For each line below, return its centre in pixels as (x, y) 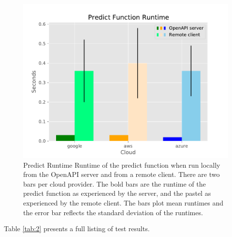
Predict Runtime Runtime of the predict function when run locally (122, 165)
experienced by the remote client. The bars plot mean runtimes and (123, 202)
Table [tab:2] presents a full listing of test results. (77, 229)
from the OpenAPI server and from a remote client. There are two (122, 174)
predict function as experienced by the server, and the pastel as (117, 193)
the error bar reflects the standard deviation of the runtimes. (113, 212)
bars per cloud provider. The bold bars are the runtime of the (115, 183)
